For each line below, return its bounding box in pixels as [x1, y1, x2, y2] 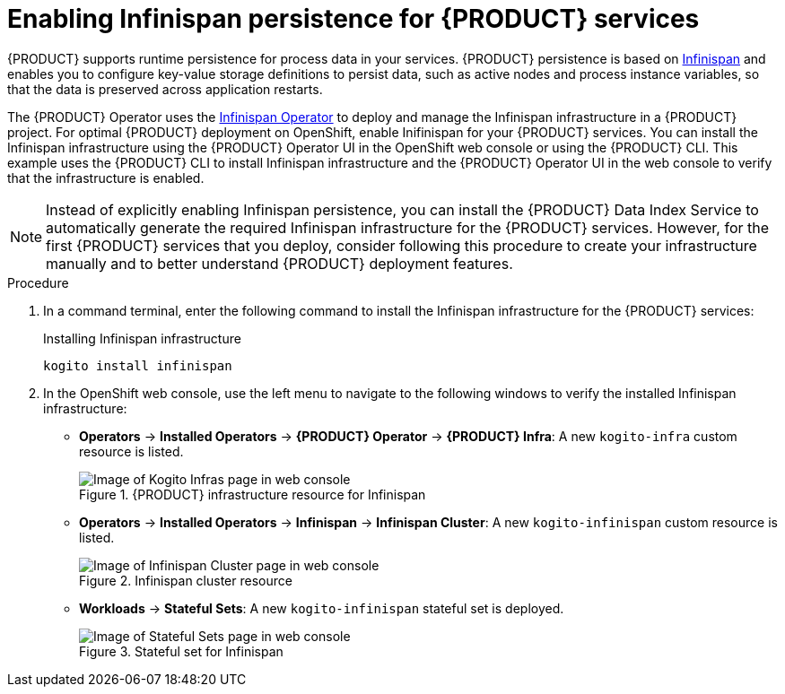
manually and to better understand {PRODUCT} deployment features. [46, 254, 513, 273]
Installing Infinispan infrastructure [43, 330, 241, 346]
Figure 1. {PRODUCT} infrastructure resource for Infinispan [79, 486, 426, 502]
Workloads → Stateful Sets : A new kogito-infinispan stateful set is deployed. [79, 600, 564, 616]
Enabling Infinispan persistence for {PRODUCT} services [7, 4, 700, 34]
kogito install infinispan [43, 358, 232, 373]
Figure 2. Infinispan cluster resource [79, 572, 292, 588]
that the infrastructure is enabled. [7, 169, 205, 186]
